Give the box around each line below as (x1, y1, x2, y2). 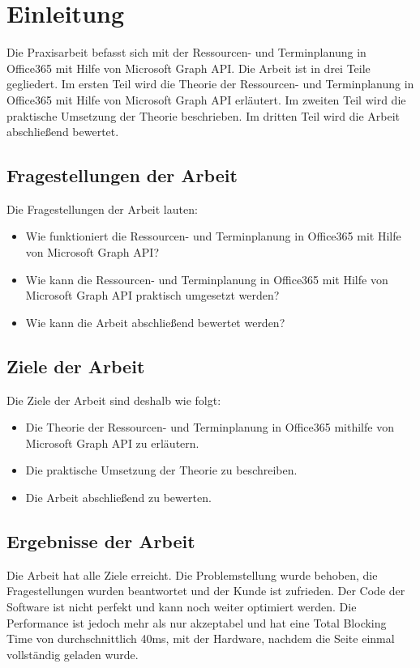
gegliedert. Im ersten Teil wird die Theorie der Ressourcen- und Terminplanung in (6, 75, 414, 92)
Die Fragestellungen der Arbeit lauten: (6, 200, 198, 217)
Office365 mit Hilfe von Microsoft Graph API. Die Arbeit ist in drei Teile (6, 59, 371, 76)
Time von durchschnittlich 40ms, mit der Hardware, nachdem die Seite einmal (6, 630, 395, 647)
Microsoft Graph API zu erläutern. (25, 434, 199, 451)
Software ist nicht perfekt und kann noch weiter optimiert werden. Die (6, 598, 357, 615)
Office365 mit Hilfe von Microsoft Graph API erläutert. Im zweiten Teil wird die (6, 91, 406, 108)
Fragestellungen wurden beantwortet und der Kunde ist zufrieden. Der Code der (6, 582, 405, 599)
